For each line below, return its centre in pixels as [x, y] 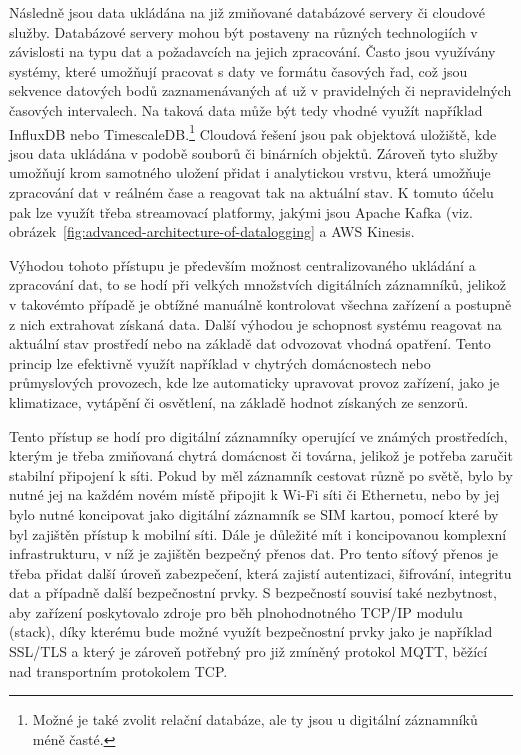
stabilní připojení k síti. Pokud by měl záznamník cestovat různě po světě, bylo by [261, 474]
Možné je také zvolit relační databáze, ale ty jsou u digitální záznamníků [255, 719]
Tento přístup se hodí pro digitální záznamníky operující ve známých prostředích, [258, 435]
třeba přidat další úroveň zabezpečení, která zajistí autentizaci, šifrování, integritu [260, 572]
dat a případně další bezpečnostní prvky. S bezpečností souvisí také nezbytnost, [253, 592]
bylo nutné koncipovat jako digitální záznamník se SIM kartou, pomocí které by [254, 513]
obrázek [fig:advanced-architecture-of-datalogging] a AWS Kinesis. [212, 231]
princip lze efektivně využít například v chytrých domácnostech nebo [220, 362]
